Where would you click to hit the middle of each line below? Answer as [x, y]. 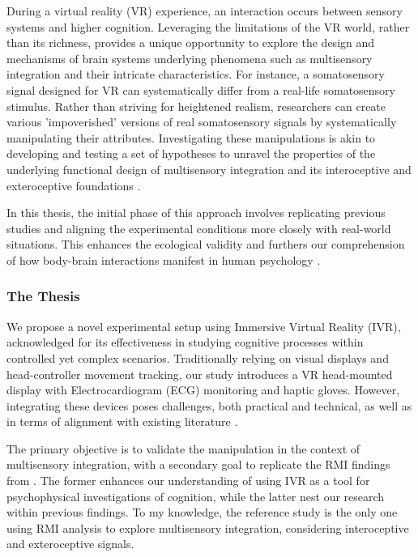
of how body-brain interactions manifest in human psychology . [164, 259]
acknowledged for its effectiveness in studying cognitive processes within [185, 342]
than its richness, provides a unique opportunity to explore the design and [191, 43]
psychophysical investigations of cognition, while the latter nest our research [196, 496]
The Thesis [43, 296]
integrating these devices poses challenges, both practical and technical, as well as [209, 405]
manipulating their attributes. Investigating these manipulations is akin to [191, 137]
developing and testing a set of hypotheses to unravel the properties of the [191, 153]
